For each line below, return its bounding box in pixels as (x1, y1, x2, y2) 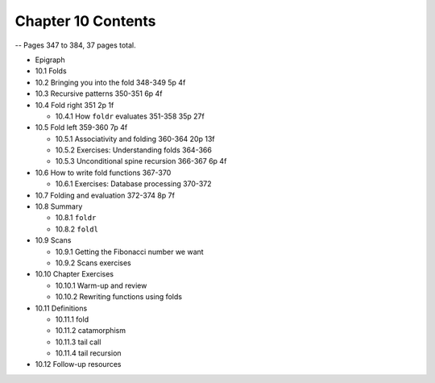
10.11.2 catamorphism (55, 326, 126, 335)
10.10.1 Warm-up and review (55, 281, 147, 290)
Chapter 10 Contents (14, 12, 156, 30)
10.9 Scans (35, 235, 72, 245)
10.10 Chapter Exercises (35, 269, 114, 279)
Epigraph (35, 55, 65, 65)
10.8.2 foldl (55, 224, 98, 234)
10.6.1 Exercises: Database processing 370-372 (55, 179, 212, 189)
